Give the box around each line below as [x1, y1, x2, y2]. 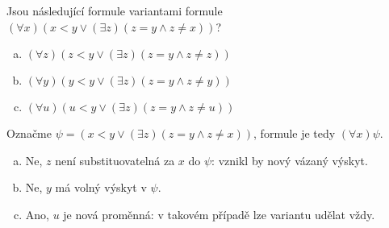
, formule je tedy [253, 125, 336, 142]
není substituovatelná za [55, 151, 175, 168]
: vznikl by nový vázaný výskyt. [211, 151, 368, 168]
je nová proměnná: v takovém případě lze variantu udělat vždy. [63, 205, 375, 222]
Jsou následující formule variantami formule [6, 2, 223, 19]
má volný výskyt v [55, 179, 147, 196]
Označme [6, 125, 52, 142]
